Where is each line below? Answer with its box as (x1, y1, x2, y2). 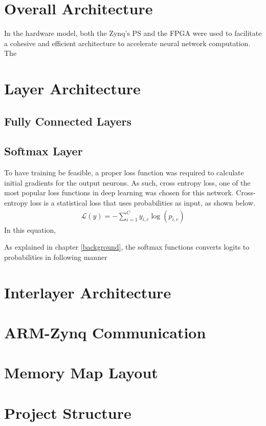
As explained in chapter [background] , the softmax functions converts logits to (4, 241, 250, 252)
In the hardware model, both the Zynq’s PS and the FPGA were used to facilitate (4, 28, 262, 38)
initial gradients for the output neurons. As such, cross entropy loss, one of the (4, 177, 251, 188)
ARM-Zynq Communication (4, 322, 206, 343)
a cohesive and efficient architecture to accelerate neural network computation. (4, 37, 251, 48)
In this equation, (4, 224, 56, 235)
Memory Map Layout (4, 362, 158, 383)
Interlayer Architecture (4, 281, 171, 302)
